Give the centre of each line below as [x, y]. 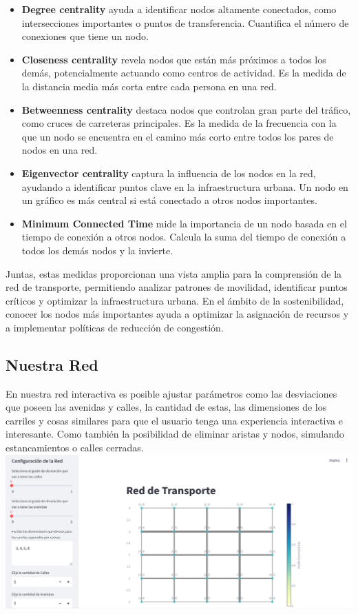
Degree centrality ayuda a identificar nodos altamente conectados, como [179, 9]
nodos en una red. [60, 150]
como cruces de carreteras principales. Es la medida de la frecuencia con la [179, 123]
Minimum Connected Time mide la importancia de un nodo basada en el [184, 223]
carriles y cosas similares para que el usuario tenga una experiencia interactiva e [174, 420]
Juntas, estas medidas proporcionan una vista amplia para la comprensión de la [174, 273]
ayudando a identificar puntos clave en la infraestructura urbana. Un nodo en [185, 186]
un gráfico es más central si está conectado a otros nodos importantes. [169, 200]
